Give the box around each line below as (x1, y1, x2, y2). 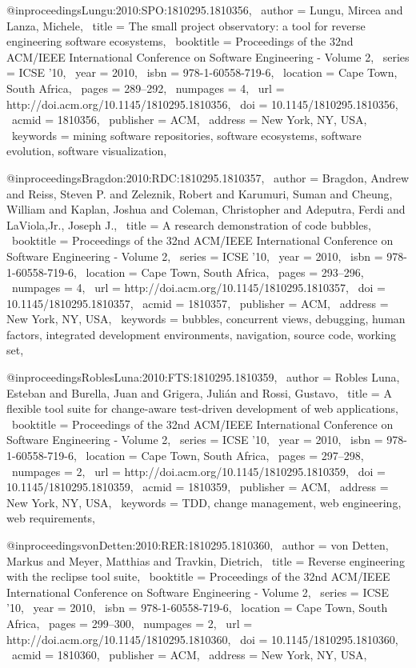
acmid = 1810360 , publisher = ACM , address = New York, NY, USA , (11, 646, 367, 663)
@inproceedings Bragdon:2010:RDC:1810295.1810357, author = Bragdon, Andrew (6, 169, 410, 186)
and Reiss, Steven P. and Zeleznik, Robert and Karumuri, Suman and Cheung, (6, 185, 393, 202)
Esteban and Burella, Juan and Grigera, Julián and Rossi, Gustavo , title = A (6, 384, 392, 401)
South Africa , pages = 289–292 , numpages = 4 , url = (6, 79, 285, 96)
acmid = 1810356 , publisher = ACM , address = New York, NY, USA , (11, 111, 367, 128)
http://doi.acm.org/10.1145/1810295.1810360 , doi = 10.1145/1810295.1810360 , (6, 630, 398, 647)
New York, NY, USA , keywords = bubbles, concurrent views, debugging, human (6, 310, 406, 327)
